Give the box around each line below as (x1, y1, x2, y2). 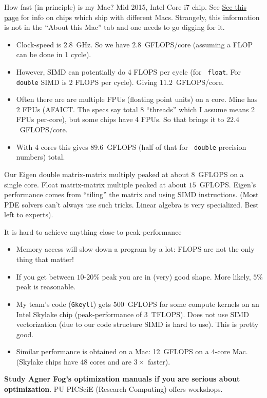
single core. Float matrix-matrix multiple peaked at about (4, 179, 187, 189)
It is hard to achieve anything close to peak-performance (4, 226, 182, 237)
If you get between (16, 271, 74, 282)
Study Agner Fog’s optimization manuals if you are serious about (4, 373, 240, 384)
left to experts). (4, 209, 53, 220)
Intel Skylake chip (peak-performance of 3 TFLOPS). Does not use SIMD (16, 308, 249, 319)
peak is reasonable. (16, 281, 76, 292)
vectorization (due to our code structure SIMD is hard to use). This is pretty (16, 319, 259, 330)
